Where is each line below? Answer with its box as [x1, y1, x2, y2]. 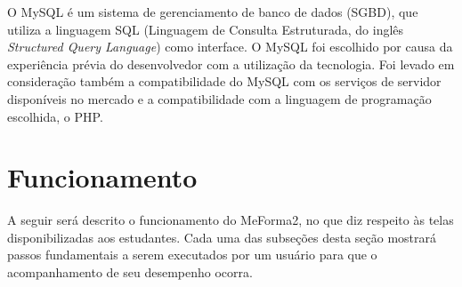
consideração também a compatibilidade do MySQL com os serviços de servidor [7, 72, 442, 91]
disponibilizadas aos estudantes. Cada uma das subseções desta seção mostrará [7, 227, 437, 246]
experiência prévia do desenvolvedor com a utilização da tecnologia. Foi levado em [7, 54, 455, 73]
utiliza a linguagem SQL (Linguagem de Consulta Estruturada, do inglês [7, 20, 404, 38]
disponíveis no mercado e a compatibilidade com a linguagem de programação [7, 89, 432, 108]
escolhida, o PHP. [7, 107, 103, 125]
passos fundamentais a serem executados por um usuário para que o [7, 245, 377, 264]
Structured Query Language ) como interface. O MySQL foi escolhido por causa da [7, 37, 453, 56]
